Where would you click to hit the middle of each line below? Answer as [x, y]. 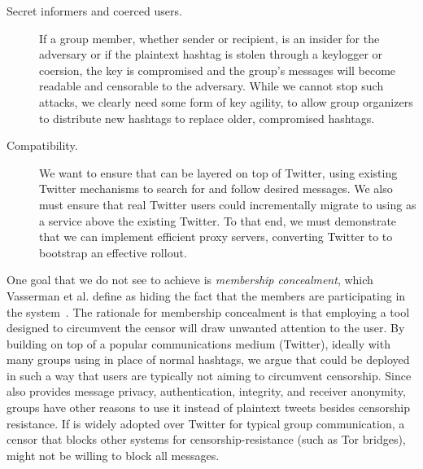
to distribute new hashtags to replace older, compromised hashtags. [207, 118]
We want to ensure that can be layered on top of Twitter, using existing [218, 172]
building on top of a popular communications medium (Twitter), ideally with [198, 343]
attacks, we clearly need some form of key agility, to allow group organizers [226, 101]
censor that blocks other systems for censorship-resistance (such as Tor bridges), [206, 439]
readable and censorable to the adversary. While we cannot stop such [211, 86]
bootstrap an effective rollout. [113, 252]
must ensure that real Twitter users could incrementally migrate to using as [228, 204]
